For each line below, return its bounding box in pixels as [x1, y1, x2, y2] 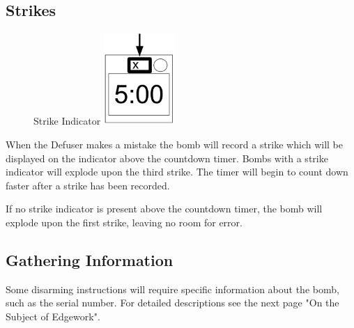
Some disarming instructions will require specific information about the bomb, [6, 281, 339, 296]
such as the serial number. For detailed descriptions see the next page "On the [6, 295, 339, 310]
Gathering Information [6, 249, 174, 271]
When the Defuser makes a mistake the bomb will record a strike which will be [6, 137, 343, 152]
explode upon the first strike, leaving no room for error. [6, 215, 243, 230]
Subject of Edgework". [6, 309, 100, 324]
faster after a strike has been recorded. [6, 178, 170, 192]
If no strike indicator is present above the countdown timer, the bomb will [6, 201, 323, 216]
